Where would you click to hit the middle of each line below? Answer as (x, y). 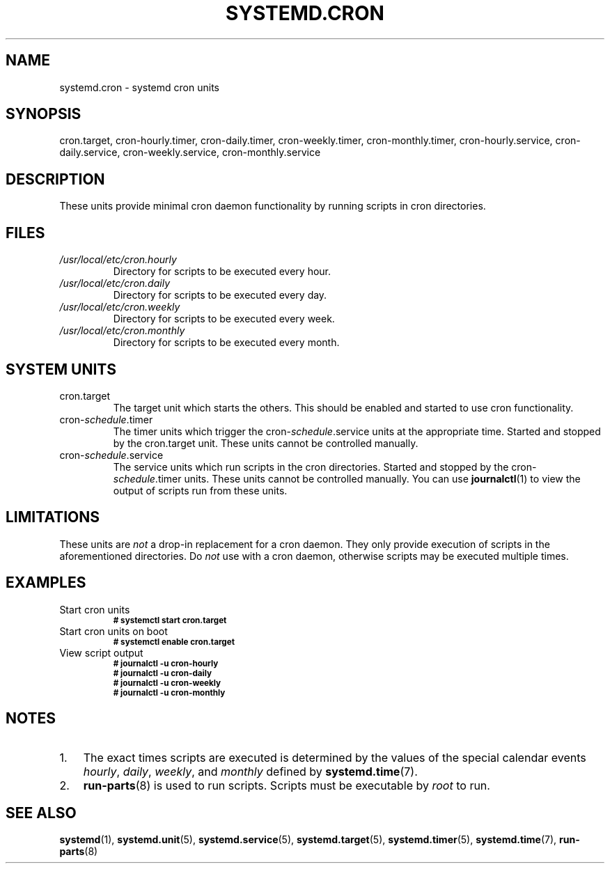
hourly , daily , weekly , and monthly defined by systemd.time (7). (250, 771)
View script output (101, 652)
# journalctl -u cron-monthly (169, 692)
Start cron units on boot (114, 631)
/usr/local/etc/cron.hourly (118, 260)
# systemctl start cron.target (170, 620)
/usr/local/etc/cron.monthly (122, 331)
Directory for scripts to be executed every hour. (222, 272)
